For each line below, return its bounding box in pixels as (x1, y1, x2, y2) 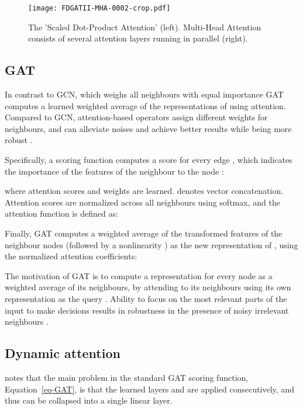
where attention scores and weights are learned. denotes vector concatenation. (5, 185, 284, 197)
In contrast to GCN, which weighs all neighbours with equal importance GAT (5, 88, 284, 100)
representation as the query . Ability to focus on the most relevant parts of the (5, 292, 287, 304)
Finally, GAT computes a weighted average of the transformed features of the (5, 227, 283, 239)
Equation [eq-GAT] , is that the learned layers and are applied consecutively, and (5, 383, 294, 395)
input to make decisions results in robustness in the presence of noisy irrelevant (5, 304, 289, 316)
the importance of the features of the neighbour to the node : (5, 165, 224, 177)
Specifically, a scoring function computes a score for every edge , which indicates (5, 154, 292, 166)
